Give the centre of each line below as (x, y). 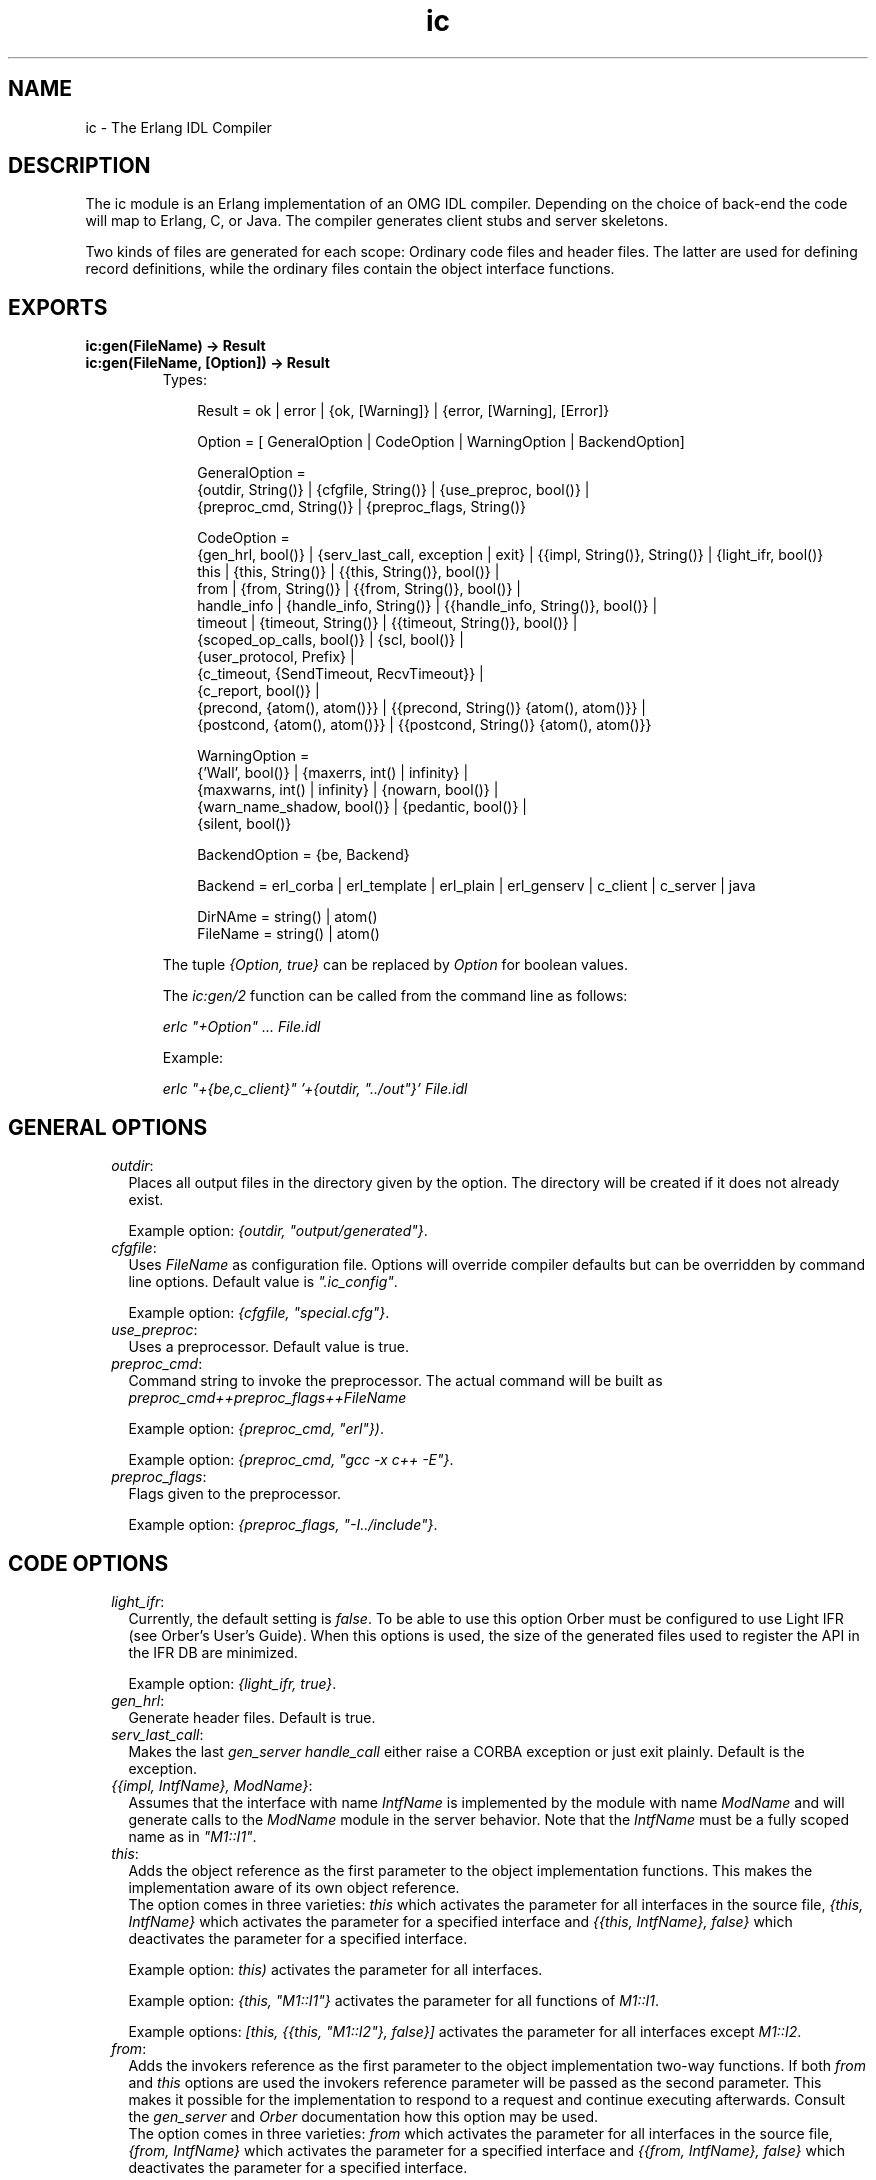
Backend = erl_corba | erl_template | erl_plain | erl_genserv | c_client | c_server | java (476, 886)
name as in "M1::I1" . (192, 1836)
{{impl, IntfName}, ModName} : (212, 1785)
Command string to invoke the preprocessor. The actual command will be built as (395, 1381)
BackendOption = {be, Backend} (303, 855)
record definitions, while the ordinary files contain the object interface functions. (350, 269)
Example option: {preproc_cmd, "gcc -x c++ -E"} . (291, 1460)
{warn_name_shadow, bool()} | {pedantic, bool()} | (362, 807)
